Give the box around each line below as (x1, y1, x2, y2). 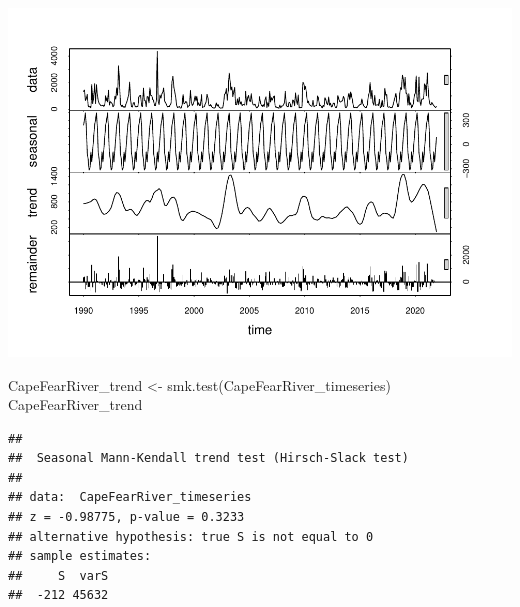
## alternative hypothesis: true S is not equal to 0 (8, 529, 374, 544)
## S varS (8, 568, 109, 583)
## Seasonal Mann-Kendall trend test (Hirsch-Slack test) (8, 451, 409, 466)
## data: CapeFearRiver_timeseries (8, 490, 252, 505)
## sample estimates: (8, 549, 152, 564)
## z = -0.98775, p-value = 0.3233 (8, 510, 245, 525)
